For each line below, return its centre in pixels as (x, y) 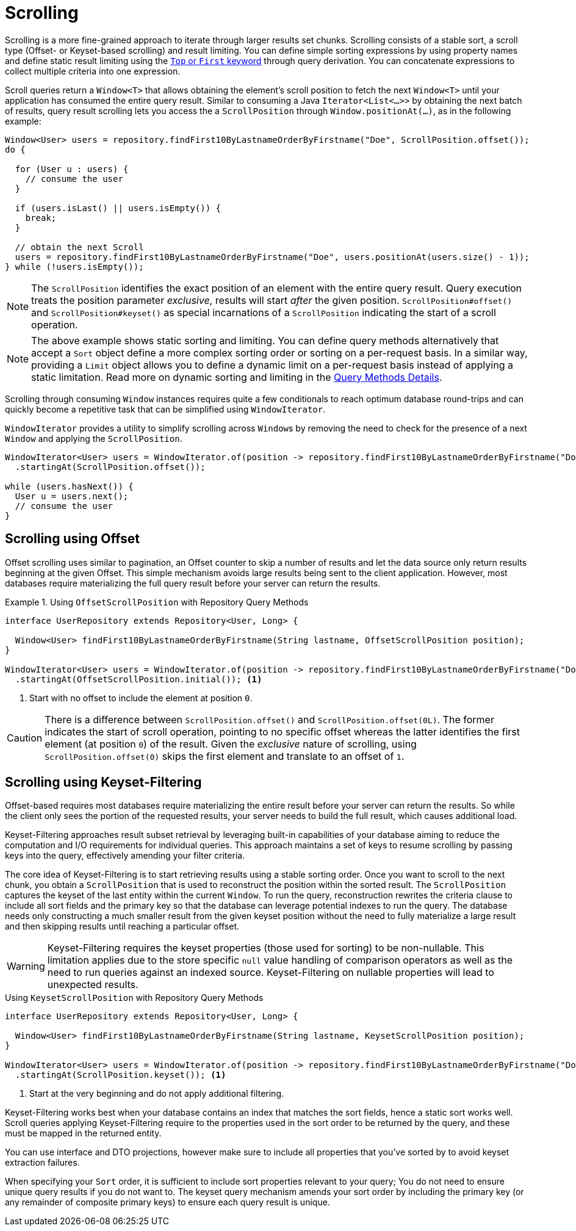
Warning (26, 966)
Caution (25, 738)
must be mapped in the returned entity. (83, 1133)
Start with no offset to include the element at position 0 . (141, 698)
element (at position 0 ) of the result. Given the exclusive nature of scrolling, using (231, 744)
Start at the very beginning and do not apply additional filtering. (157, 1094)
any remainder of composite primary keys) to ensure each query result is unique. (167, 1202)
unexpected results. (93, 985)
